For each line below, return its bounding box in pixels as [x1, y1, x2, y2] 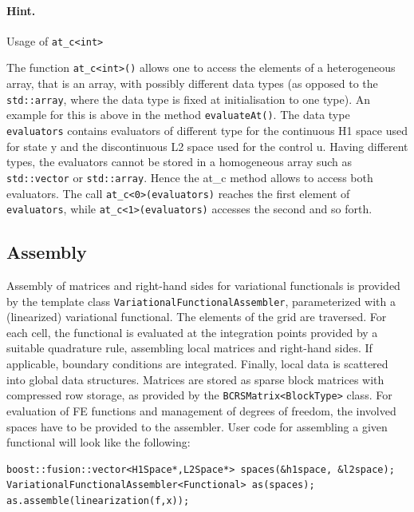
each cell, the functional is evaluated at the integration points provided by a [6, 323, 378, 340]
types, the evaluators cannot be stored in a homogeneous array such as [6, 153, 353, 170]
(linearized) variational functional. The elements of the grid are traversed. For [6, 308, 387, 325]
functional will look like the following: [6, 434, 191, 450]
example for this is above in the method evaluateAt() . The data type [6, 106, 350, 123]
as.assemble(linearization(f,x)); [6, 494, 190, 506]
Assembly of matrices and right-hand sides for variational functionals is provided [6, 277, 400, 294]
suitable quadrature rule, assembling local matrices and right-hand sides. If [6, 339, 373, 356]
